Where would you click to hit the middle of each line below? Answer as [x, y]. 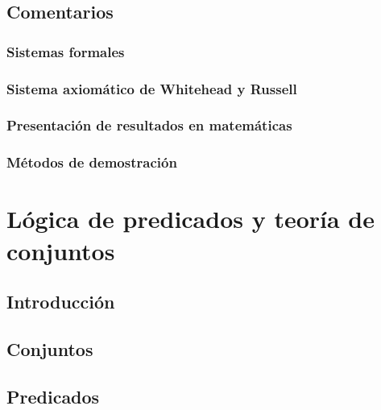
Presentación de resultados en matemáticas [149, 125]
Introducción [61, 302]
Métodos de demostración [92, 162]
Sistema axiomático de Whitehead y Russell [152, 88]
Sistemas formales [66, 51]
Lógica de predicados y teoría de [191, 219]
